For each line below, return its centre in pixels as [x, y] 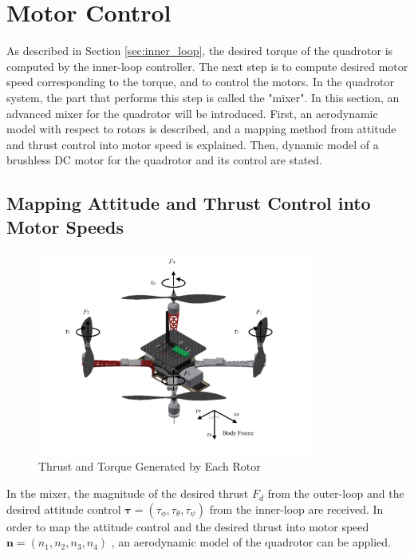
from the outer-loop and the [336, 493]
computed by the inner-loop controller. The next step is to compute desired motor [207, 66]
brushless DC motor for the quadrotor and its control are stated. [164, 160]
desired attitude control [64, 509]
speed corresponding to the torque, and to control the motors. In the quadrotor [200, 82]
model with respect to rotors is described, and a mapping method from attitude [201, 129]
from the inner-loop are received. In [296, 509]
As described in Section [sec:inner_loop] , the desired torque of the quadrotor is [200, 51]
